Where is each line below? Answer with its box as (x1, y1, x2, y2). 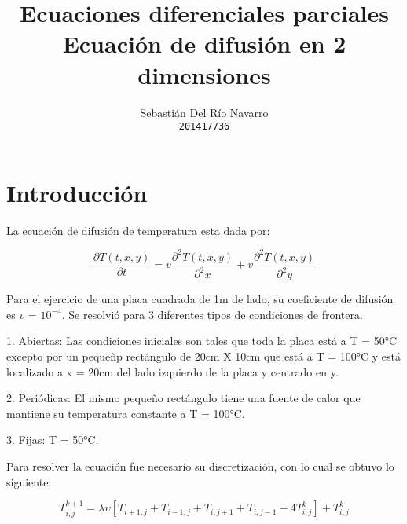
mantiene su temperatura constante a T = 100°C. (6, 405, 245, 421)
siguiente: (6, 473, 52, 489)
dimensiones (137, 58, 271, 90)
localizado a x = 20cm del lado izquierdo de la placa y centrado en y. (6, 363, 339, 379)
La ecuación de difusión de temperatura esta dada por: (6, 222, 270, 238)
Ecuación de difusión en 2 (62, 27, 346, 60)
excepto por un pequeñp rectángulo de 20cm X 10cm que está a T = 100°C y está (6, 347, 401, 364)
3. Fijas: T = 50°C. (6, 431, 99, 448)
